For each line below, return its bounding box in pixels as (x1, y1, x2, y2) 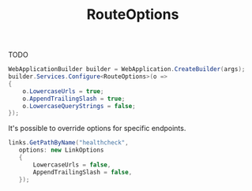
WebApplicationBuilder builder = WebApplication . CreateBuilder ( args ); (8, 66, 246, 73)
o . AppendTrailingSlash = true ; (22, 95, 126, 103)
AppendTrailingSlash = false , (32, 168, 133, 176)
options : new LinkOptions (18, 146, 104, 155)
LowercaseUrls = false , (32, 160, 111, 169)
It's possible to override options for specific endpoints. (8, 124, 186, 133)
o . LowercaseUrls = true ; (22, 87, 104, 95)
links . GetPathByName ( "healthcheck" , (8, 139, 129, 147)
